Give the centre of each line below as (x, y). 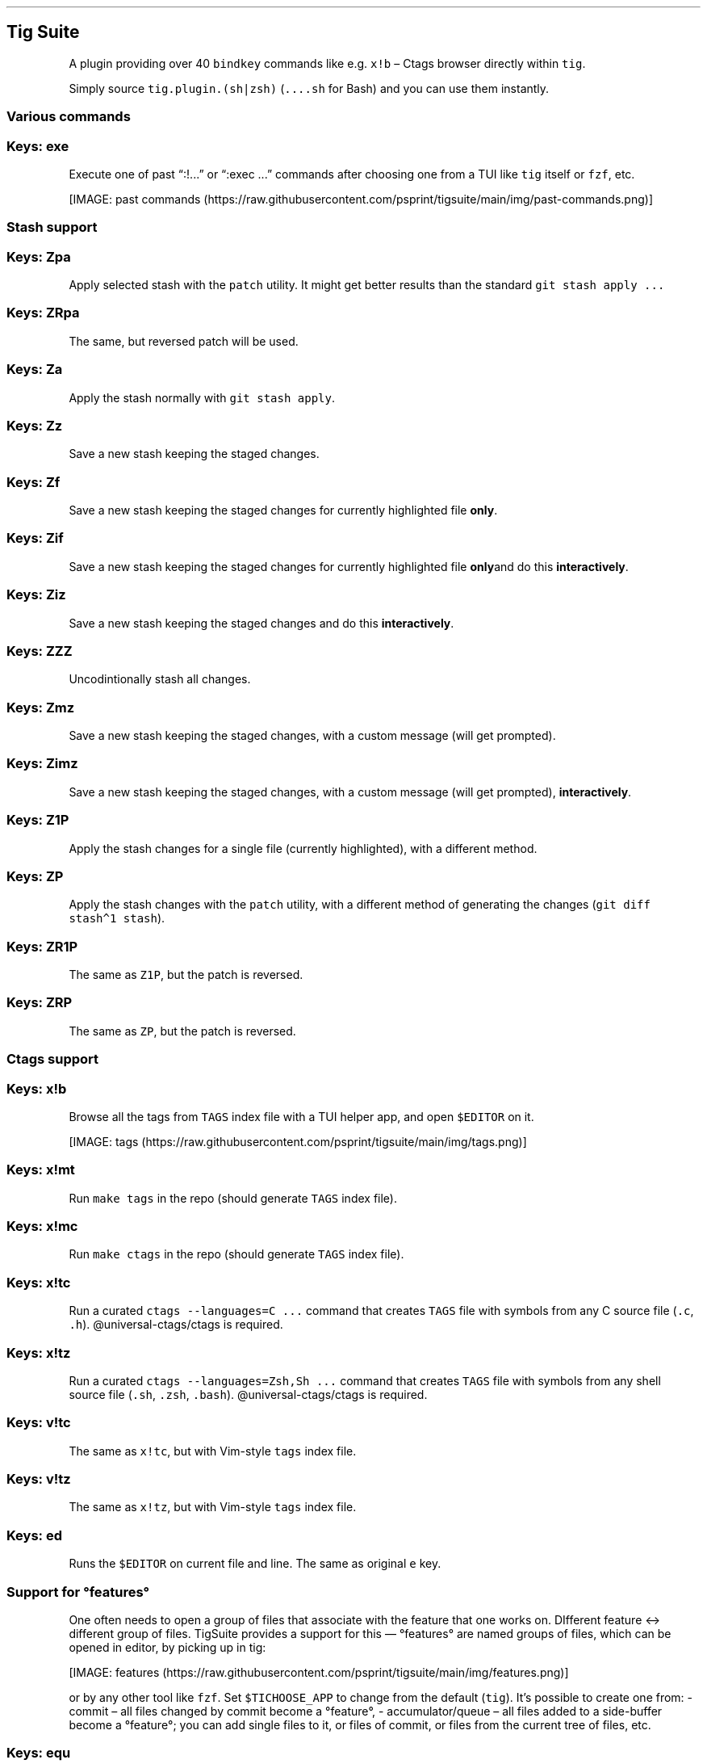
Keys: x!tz (39, 1352)
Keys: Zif (35, 538)
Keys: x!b (37, 1088)
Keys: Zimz (42, 764)
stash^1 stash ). (117, 918)
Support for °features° (78, 1592)
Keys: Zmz (41, 707)
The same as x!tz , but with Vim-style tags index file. (213, 1507)
